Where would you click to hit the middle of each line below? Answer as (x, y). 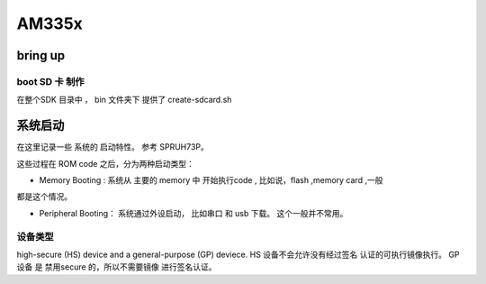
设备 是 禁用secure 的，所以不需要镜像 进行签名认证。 (117, 267)
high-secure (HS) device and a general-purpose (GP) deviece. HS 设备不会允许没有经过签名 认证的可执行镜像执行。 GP (238, 254)
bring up (41, 55)
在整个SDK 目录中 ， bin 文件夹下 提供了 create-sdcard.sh (124, 100)
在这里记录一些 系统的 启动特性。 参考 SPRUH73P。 (112, 147)
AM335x (49, 23)
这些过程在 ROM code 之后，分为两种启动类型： (106, 163)
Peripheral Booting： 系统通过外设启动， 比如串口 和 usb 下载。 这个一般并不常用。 (193, 213)
